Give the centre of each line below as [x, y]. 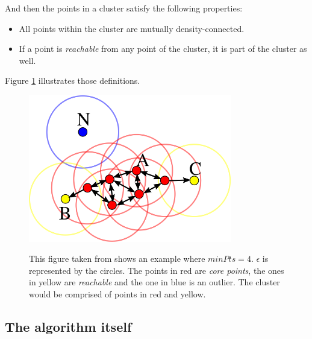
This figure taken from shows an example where [117, 258]
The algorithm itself [68, 326]
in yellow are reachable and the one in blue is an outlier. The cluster [154, 282]
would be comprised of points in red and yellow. [117, 293]
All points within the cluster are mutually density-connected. [132, 28]
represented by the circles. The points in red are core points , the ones [157, 270]
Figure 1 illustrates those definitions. [73, 81]
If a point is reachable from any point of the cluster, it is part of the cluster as [163, 49]
